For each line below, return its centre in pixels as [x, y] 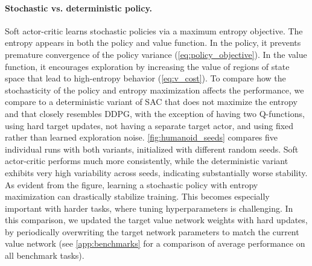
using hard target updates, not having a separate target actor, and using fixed [149, 125]
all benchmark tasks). [45, 255]
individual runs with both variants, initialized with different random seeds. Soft [152, 149]
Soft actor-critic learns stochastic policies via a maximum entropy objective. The [154, 30]
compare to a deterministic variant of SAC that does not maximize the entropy [151, 102]
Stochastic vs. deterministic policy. [79, 8]
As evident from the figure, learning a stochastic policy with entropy [132, 184]
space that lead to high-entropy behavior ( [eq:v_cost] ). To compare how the [145, 78]
